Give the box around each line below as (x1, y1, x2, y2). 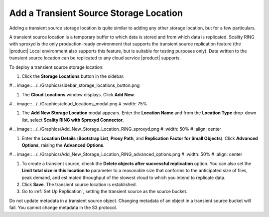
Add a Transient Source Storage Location (9, 7, 183, 18)
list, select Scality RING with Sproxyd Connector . (21, 117, 124, 123)
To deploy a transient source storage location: (9, 64, 104, 70)
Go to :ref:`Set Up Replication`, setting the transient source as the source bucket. (21, 189, 188, 195)
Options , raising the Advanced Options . (21, 142, 105, 148)
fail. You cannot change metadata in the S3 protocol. (9, 205, 117, 211)
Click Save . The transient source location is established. (21, 181, 137, 187)
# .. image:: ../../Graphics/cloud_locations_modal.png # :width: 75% (9, 101, 147, 107)
